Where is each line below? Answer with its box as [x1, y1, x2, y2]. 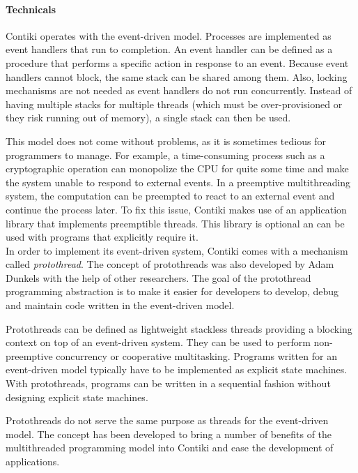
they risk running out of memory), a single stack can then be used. [6, 110, 291, 125]
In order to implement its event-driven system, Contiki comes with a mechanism [6, 243, 348, 257]
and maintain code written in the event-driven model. [6, 298, 235, 313]
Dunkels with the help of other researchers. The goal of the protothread [6, 270, 311, 285]
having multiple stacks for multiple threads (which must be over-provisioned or [6, 96, 343, 111]
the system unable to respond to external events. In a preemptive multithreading [6, 174, 351, 189]
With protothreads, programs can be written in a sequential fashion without [6, 376, 331, 391]
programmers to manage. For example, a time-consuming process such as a [6, 147, 325, 162]
